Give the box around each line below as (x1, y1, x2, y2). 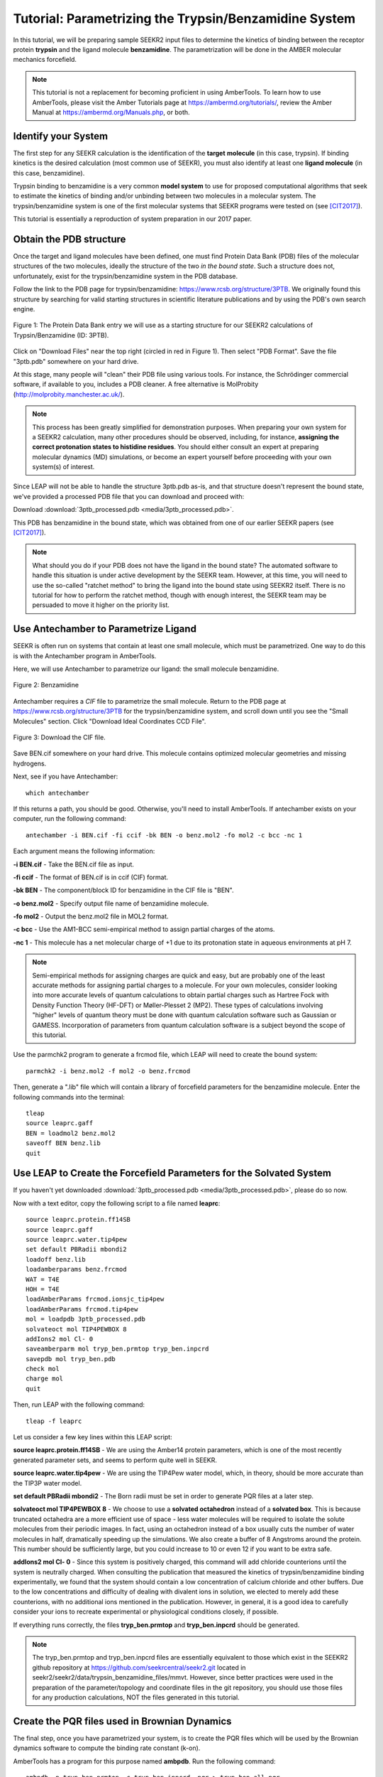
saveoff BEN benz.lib (26, 1139, 101, 1147)
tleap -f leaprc (26, 1417, 82, 1425)
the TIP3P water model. (13, 1478, 82, 1487)
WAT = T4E (26, 1275, 60, 1283)
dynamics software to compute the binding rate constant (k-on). (13, 1744, 201, 1752)
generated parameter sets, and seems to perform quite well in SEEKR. (13, 1456, 218, 1464)
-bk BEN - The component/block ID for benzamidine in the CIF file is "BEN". (13, 886, 234, 895)
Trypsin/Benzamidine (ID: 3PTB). (13, 331, 109, 339)
